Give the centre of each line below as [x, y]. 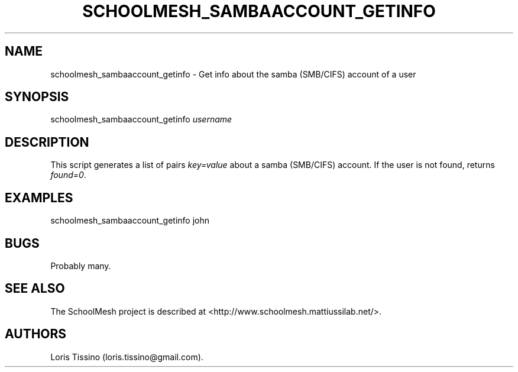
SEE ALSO [35, 289]
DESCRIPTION [47, 142]
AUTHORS [36, 334]
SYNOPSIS [37, 97]
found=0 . [68, 175]
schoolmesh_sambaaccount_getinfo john [130, 221]
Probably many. [81, 266]
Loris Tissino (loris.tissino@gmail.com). [127, 357]
